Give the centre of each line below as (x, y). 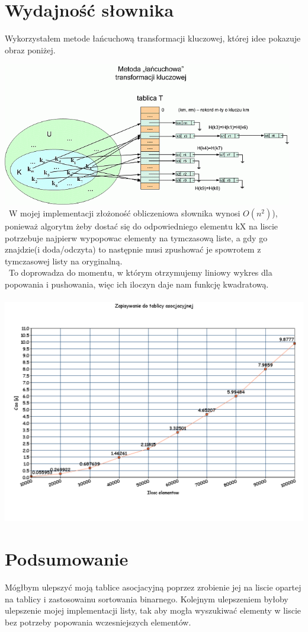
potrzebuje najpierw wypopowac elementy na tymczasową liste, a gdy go (136, 237)
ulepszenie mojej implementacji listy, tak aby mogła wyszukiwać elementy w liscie (153, 610)
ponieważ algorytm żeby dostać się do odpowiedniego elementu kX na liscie (142, 226)
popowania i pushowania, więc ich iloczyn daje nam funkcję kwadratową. (137, 284)
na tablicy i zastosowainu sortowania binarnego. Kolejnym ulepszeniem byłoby (147, 599)
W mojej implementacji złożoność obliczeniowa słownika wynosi (124, 213)
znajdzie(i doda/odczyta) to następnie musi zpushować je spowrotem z (133, 249)
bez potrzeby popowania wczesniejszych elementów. (98, 622)
